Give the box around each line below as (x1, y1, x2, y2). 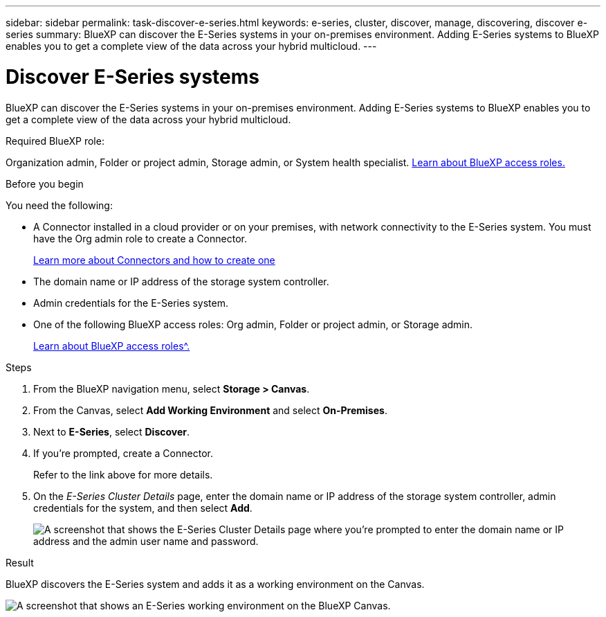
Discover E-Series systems (6, 64, 259, 89)
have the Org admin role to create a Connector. (33, 232, 247, 244)
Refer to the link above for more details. (33, 468, 213, 481)
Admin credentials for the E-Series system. (33, 296, 229, 309)
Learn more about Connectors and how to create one (33, 253, 275, 266)
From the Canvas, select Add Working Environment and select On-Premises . (33, 404, 387, 416)
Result (6, 556, 34, 569)
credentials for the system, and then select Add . (33, 501, 252, 514)
